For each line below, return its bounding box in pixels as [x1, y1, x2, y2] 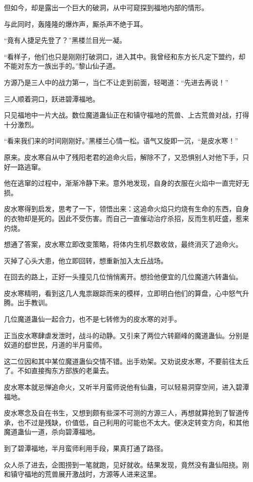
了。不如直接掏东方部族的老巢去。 [4, 365, 113, 376]
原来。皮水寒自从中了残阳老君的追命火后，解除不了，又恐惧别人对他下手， [4, 152, 242, 162]
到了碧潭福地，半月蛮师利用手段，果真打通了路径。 [4, 443, 167, 453]
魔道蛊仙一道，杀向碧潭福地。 [4, 427, 99, 437]
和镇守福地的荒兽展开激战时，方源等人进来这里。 [4, 469, 161, 479]
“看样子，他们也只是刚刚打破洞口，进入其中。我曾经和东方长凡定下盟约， [4, 51, 239, 61]
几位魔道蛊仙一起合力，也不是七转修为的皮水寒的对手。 [4, 314, 181, 324]
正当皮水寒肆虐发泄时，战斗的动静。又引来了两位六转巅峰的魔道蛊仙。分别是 [4, 330, 249, 340]
